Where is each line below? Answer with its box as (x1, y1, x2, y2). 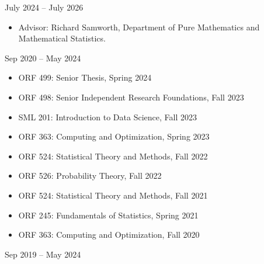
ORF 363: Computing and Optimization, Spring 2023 (18, 130, 210, 143)
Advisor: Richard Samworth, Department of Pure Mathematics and (18, 20, 260, 33)
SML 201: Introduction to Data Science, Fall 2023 (18, 110, 197, 123)
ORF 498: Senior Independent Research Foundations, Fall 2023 (18, 91, 244, 103)
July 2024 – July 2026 (5, 1, 84, 13)
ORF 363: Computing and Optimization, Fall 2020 (18, 228, 200, 241)
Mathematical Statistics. (18, 32, 106, 44)
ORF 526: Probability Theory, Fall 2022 (18, 169, 162, 182)
